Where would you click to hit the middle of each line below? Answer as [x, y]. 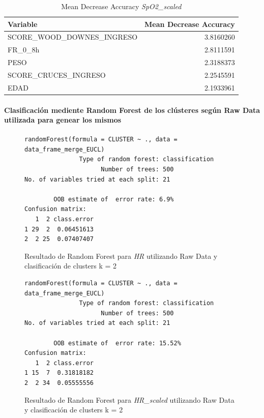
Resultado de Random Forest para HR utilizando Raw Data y [121, 256]
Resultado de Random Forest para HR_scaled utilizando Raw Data [129, 399]
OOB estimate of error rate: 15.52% [117, 343]
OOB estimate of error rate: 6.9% [114, 199]
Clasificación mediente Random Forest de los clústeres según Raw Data [132, 110]
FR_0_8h [24, 50]
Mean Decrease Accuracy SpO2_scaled [121, 6]
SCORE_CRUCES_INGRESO [57, 74]
